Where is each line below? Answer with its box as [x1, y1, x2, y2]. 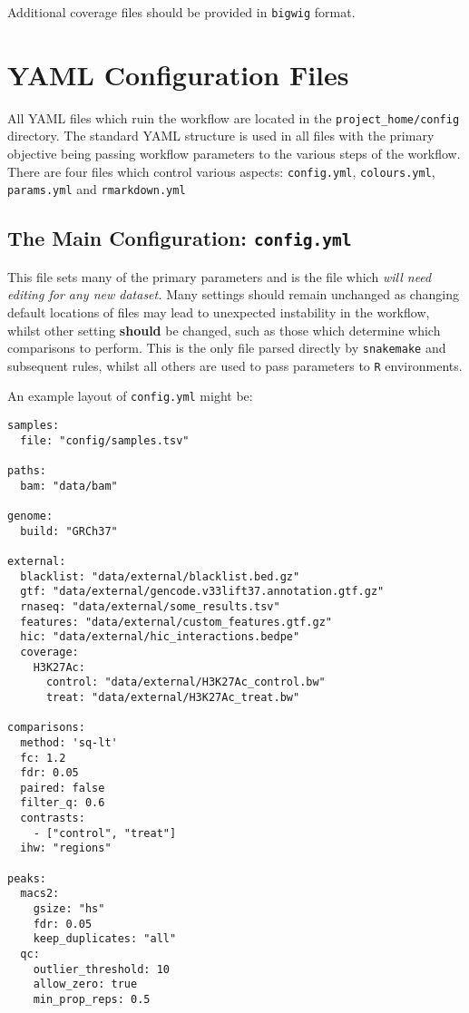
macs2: [20, 887, 60, 901]
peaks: [7, 872, 46, 885]
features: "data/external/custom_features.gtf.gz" [20, 615, 332, 628]
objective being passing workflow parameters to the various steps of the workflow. [7, 144, 461, 163]
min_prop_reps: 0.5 [33, 993, 151, 1006]
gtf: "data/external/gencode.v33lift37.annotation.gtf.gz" [20, 585, 385, 599]
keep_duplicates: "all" [33, 932, 177, 946]
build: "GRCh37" [20, 524, 118, 538]
